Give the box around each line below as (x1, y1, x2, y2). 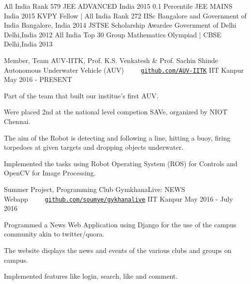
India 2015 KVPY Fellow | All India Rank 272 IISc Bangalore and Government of (4, 10, 247, 20)
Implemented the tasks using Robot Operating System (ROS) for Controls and (4, 158, 237, 168)
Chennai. (4, 116, 30, 126)
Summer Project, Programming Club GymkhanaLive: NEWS (4, 184, 185, 194)
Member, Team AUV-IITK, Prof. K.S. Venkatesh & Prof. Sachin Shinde (4, 55, 218, 65)
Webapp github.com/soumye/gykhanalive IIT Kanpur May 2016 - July (4, 193, 233, 204)
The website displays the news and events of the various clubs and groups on (4, 245, 232, 255)
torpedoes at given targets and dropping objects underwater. (4, 142, 184, 152)
